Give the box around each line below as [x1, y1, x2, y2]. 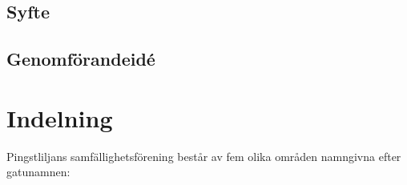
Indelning [6, 101, 113, 134]
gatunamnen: [6, 163, 71, 180]
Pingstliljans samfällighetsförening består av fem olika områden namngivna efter [6, 147, 401, 164]
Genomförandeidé [6, 46, 155, 71]
